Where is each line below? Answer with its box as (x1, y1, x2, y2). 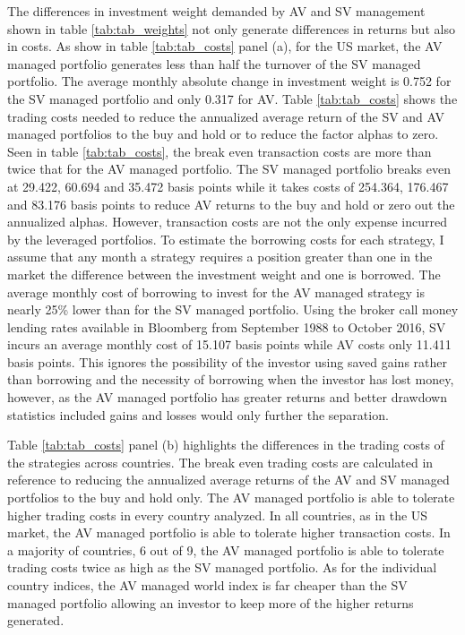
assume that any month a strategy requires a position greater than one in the (7, 247, 433, 266)
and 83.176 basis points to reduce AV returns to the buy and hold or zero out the (7, 194, 455, 213)
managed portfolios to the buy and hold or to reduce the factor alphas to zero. (7, 124, 439, 143)
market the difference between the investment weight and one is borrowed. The (7, 264, 441, 283)
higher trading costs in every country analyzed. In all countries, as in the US (7, 505, 428, 524)
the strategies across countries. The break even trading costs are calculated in (7, 452, 434, 471)
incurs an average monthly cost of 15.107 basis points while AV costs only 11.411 (7, 335, 452, 354)
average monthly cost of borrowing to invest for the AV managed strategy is (7, 282, 425, 301)
